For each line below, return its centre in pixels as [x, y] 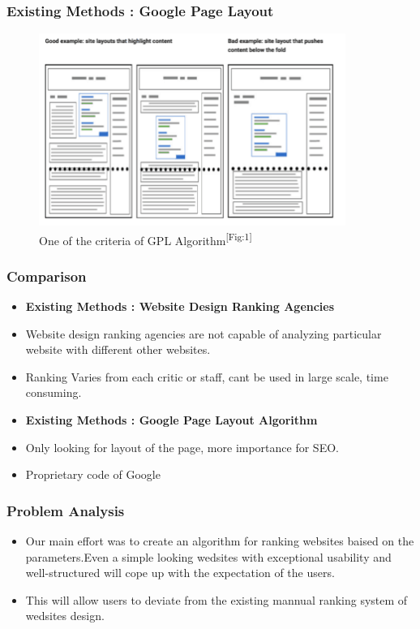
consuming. [54, 392]
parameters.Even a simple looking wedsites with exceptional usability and [208, 556]
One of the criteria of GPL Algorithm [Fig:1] [146, 239]
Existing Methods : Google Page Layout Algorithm [171, 419]
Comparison [47, 276]
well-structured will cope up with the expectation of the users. [180, 573]
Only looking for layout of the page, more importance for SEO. [182, 447]
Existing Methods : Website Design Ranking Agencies [180, 306]
